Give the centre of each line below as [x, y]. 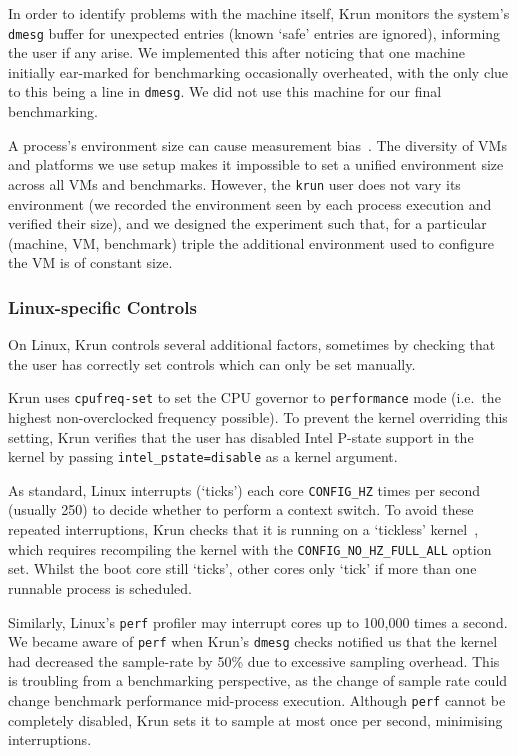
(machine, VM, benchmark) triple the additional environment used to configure [251, 242]
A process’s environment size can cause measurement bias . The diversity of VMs [257, 144]
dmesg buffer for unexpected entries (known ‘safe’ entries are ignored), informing [254, 32]
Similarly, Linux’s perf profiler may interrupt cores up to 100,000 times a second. [258, 621]
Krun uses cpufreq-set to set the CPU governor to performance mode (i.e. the [254, 397]
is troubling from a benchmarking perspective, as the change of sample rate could [258, 680]
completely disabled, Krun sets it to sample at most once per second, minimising [255, 719]
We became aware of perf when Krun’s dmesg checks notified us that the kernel [253, 641]
